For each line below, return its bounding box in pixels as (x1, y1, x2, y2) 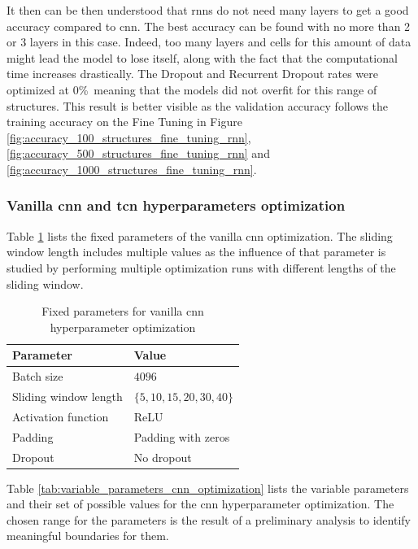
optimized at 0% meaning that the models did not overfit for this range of (7, 81, 377, 98)
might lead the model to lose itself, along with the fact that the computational (7, 49, 398, 66)
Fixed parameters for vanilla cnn (41, 303, 204, 320)
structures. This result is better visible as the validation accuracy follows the (7, 97, 389, 114)
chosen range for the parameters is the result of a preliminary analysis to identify (7, 511, 411, 528)
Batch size (12, 368, 63, 385)
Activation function (12, 407, 109, 425)
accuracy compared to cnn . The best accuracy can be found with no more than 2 (7, 17, 411, 34)
